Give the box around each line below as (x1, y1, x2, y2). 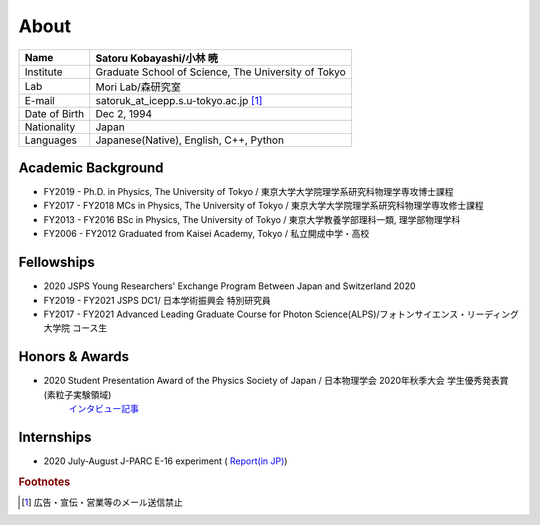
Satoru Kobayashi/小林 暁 (95, 51, 219, 65)
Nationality (24, 120, 76, 134)
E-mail (24, 93, 55, 107)
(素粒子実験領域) (43, 388, 112, 400)
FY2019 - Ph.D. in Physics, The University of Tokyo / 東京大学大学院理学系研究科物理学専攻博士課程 (43, 186, 454, 198)
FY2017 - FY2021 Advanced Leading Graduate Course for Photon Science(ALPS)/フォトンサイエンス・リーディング (43, 308, 519, 320)
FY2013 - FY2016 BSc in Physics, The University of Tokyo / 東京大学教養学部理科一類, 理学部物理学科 (43, 213, 461, 225)
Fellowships (18, 254, 95, 271)
